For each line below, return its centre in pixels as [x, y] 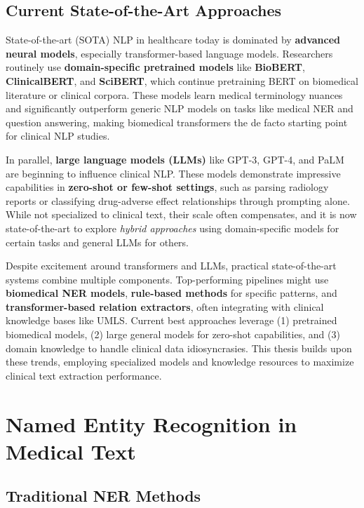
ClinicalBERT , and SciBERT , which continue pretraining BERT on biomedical [182, 80]
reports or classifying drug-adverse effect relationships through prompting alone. [178, 200]
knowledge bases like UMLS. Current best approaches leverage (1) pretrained [171, 320]
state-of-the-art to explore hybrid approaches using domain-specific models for [173, 228]
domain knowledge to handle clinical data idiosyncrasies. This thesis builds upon [179, 348]
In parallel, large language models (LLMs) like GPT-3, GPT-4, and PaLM [175, 159]
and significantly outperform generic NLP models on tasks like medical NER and [180, 108]
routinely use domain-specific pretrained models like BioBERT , [155, 67]
